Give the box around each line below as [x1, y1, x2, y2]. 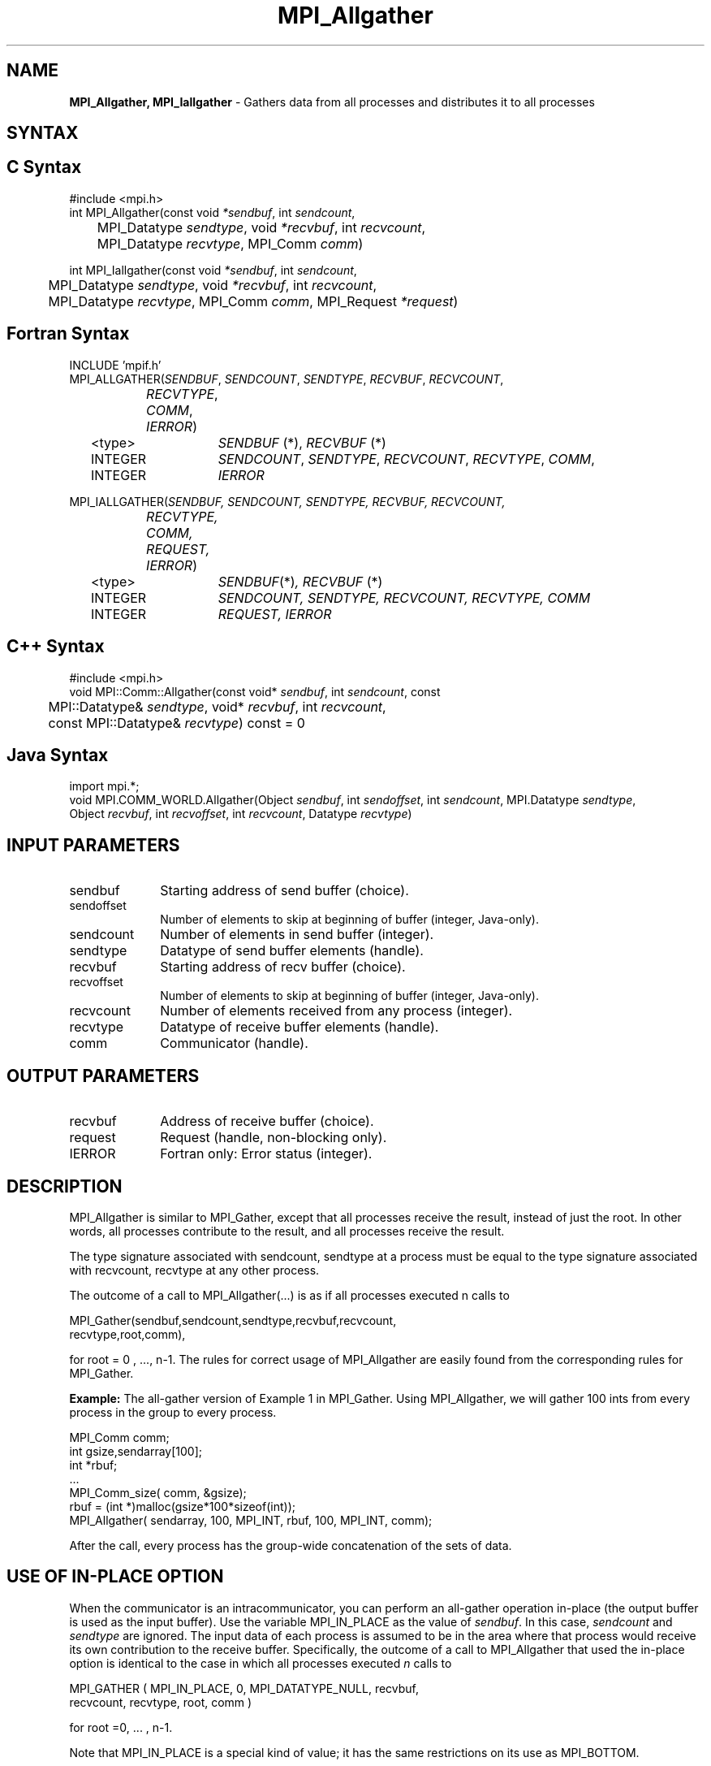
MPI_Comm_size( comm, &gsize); [69, 1485, 247, 1500]
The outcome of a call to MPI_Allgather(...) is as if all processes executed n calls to [69, 1288, 510, 1302]
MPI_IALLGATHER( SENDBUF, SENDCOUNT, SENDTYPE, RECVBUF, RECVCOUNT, [69, 494, 506, 509]
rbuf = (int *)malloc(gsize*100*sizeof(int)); [69, 1499, 295, 1513]
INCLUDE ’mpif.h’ [69, 357, 162, 372]
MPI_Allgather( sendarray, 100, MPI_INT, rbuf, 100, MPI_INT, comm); [69, 1513, 433, 1527]
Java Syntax [6, 744, 109, 765]
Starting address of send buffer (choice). [160, 882, 409, 899]
